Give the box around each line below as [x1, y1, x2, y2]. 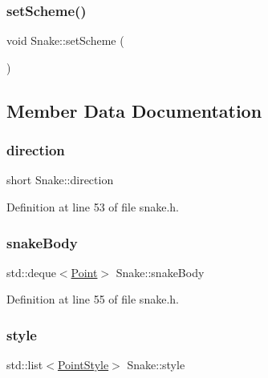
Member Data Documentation [6, 98, 262, 123]
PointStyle [57, 356, 109, 373]
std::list [6, 356, 43, 373]
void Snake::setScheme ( [6, 32, 124, 49]
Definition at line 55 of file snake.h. [6, 291, 179, 308]
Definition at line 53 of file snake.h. [6, 199, 179, 215]
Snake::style [127, 356, 185, 373]
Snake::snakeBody [116, 263, 205, 280]
